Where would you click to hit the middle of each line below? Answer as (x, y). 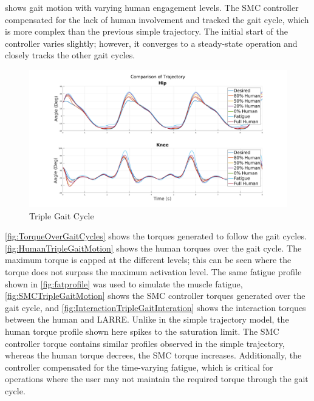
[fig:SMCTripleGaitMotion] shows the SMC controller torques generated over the (155, 296)
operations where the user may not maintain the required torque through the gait (157, 379)
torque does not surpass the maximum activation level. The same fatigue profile (153, 272)
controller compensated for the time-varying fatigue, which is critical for (139, 367)
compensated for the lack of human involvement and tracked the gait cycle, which (157, 19)
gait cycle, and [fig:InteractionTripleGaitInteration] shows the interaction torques (155, 307)
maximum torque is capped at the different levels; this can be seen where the (148, 260)
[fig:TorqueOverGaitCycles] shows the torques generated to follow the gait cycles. (156, 236)
